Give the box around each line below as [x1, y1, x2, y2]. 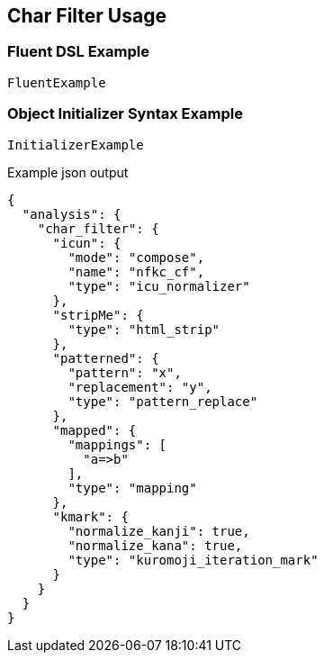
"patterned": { [52, 350, 159, 366]
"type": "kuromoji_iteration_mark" [67, 552, 319, 567]
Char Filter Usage [7, 5, 166, 27]
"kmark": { [52, 509, 129, 524]
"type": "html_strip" [67, 321, 220, 337]
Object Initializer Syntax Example [7, 104, 243, 123]
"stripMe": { [52, 307, 144, 322]
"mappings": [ [67, 437, 167, 452]
